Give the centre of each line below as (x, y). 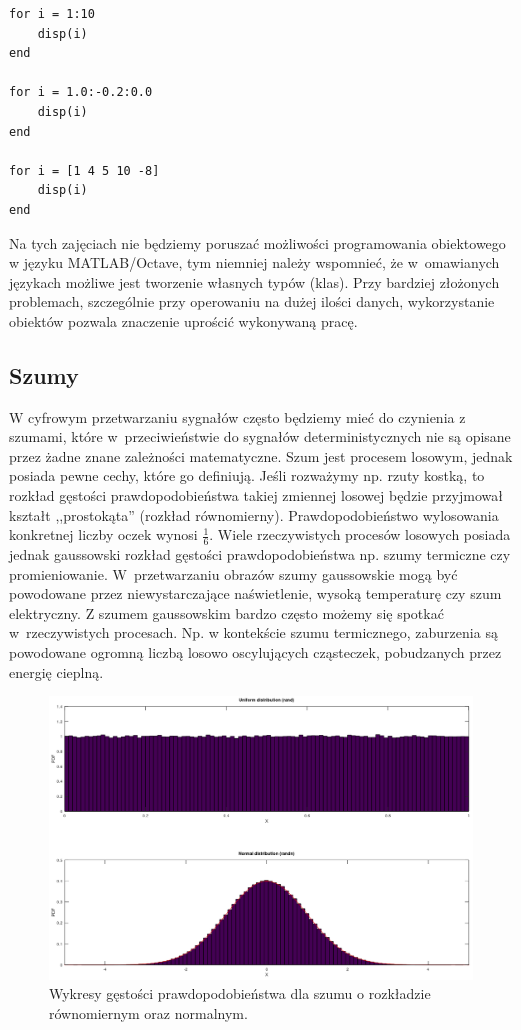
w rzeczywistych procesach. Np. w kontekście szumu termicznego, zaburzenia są (253, 632)
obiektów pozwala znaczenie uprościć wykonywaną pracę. (183, 320)
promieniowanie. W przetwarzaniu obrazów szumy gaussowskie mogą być (233, 573)
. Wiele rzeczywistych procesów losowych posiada (360, 534)
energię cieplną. (56, 671)
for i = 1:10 (52, 14)
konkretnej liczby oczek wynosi (103, 534)
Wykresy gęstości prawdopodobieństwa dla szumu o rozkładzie (240, 993)
